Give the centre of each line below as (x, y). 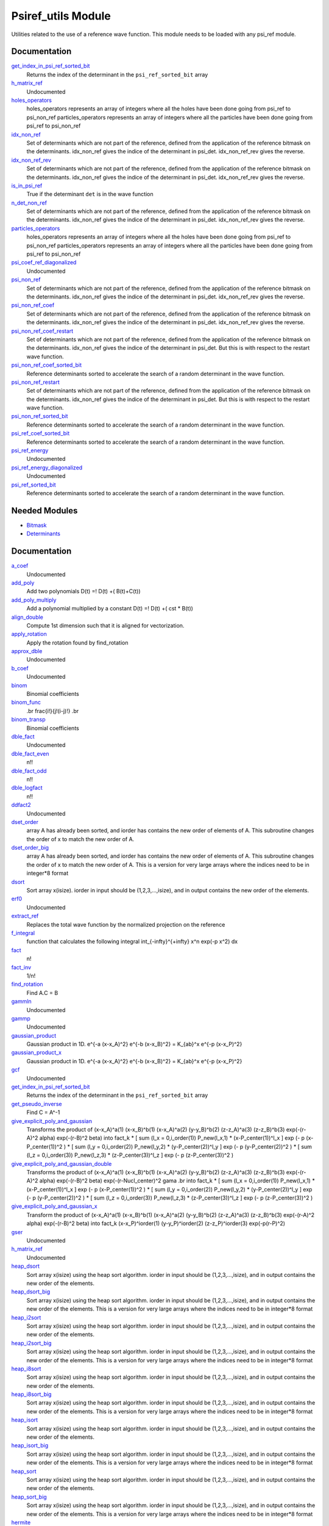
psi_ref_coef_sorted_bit (41, 433)
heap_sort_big (29, 1497)
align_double (27, 617)
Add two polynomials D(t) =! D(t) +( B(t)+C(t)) (83, 591)
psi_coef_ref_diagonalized (44, 262)
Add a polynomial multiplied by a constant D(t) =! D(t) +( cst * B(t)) (110, 609)
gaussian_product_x (37, 1052)
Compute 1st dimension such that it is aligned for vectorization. (105, 625)
